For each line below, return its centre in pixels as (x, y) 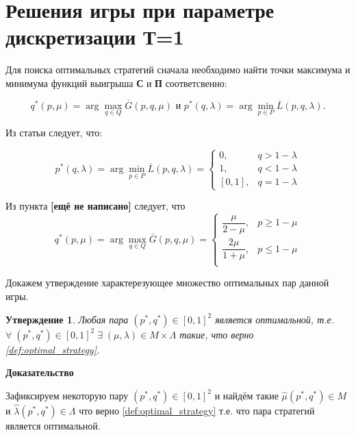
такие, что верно (217, 334)
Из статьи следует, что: (54, 132)
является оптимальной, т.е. (275, 319)
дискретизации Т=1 (95, 37)
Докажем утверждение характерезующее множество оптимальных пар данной (167, 283)
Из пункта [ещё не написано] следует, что (96, 206)
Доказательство (40, 372)
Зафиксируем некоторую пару (67, 395)
